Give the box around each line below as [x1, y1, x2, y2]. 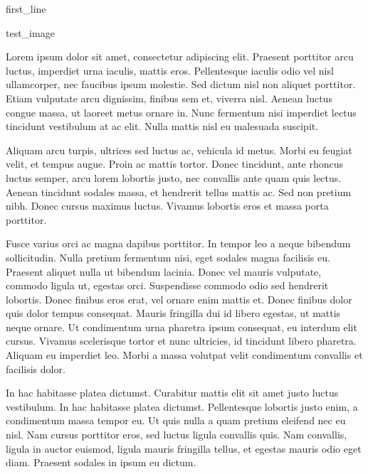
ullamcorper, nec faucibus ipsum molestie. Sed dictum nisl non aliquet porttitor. [6, 77, 356, 92]
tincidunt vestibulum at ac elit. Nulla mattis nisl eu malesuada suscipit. [6, 119, 319, 134]
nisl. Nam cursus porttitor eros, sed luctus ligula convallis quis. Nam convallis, [6, 427, 347, 442]
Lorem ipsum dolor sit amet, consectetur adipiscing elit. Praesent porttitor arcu [6, 49, 354, 64]
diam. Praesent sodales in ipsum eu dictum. [6, 455, 196, 470]
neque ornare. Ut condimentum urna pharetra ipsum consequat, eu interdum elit [6, 319, 357, 334]
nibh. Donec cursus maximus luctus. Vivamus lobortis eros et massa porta [6, 198, 329, 213]
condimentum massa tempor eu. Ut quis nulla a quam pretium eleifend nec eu [6, 413, 346, 428]
